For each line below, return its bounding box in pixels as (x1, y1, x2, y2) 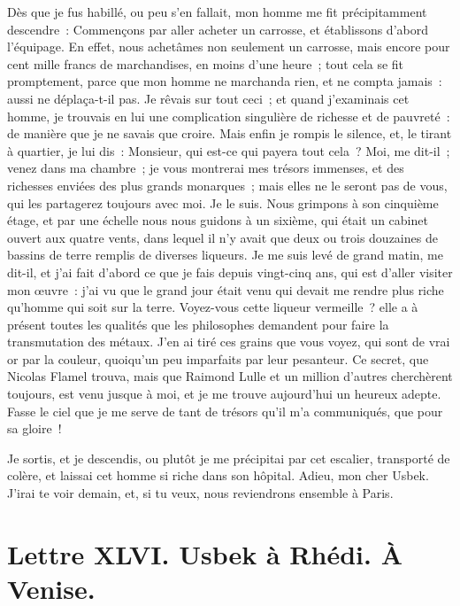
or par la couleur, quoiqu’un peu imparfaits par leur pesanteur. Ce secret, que (7, 349, 429, 368)
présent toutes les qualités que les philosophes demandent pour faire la (7, 315, 389, 333)
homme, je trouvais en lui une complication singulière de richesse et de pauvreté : (7, 106, 450, 125)
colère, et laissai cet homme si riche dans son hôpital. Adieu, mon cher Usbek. (7, 466, 429, 485)
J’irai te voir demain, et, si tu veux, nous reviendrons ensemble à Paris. (7, 484, 394, 502)
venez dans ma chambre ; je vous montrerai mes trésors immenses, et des (7, 159, 404, 177)
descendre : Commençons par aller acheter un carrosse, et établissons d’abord (7, 19, 428, 38)
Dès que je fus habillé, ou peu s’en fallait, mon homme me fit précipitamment (7, 3, 427, 20)
